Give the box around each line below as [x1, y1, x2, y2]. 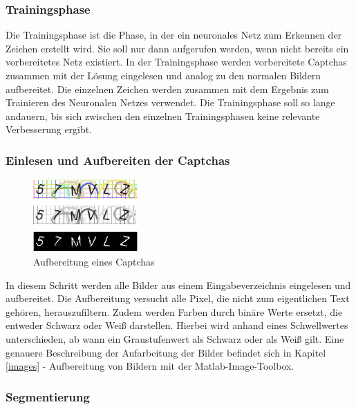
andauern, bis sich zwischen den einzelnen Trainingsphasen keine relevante [6, 108, 320, 123]
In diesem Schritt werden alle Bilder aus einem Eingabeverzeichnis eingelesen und [6, 277, 351, 292]
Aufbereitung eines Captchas [33, 254, 155, 268]
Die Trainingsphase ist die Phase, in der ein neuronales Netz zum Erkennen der [6, 28, 342, 42]
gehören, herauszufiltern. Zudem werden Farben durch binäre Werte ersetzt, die [6, 304, 343, 319]
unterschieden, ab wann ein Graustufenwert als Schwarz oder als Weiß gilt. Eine [6, 331, 344, 346]
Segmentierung [6, 388, 90, 405]
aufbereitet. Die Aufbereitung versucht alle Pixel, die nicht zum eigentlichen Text [6, 291, 350, 306]
